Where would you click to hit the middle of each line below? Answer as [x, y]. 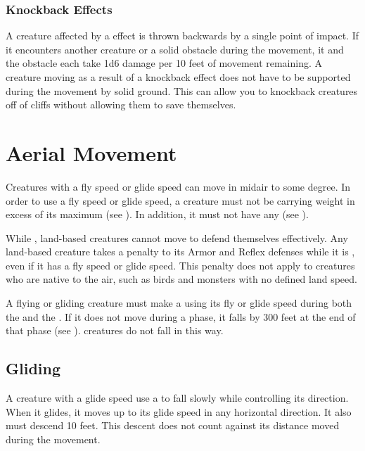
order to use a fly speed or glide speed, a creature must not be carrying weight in [180, 200]
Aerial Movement [91, 152]
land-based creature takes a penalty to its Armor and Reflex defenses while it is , [180, 252]
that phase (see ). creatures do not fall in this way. [115, 330]
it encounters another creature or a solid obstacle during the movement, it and [175, 49]
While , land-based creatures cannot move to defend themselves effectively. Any [177, 237]
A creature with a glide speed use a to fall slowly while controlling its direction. [177, 398]
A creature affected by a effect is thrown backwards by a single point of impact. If [182, 36]
